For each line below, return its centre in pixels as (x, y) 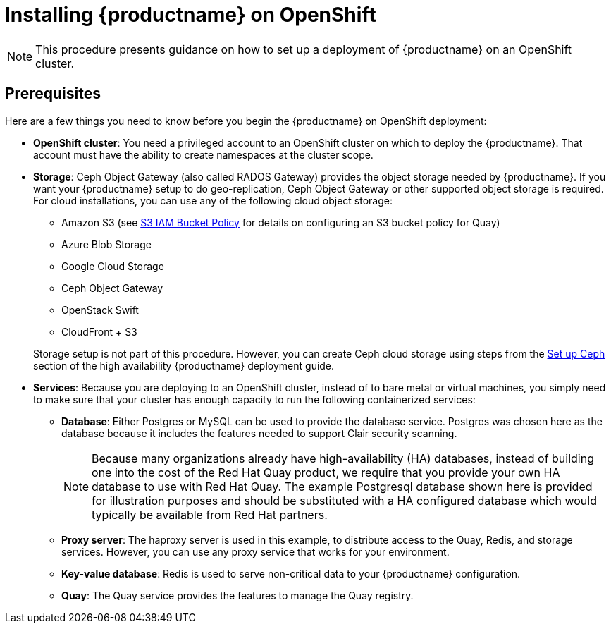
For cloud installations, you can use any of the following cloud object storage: (213, 200)
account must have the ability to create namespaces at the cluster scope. (203, 154)
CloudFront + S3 (99, 331)
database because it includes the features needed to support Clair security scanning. (259, 433)
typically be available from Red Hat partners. (210, 514)
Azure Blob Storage (106, 244)
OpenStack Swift (100, 310)
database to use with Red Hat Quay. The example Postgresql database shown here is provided (342, 486)
